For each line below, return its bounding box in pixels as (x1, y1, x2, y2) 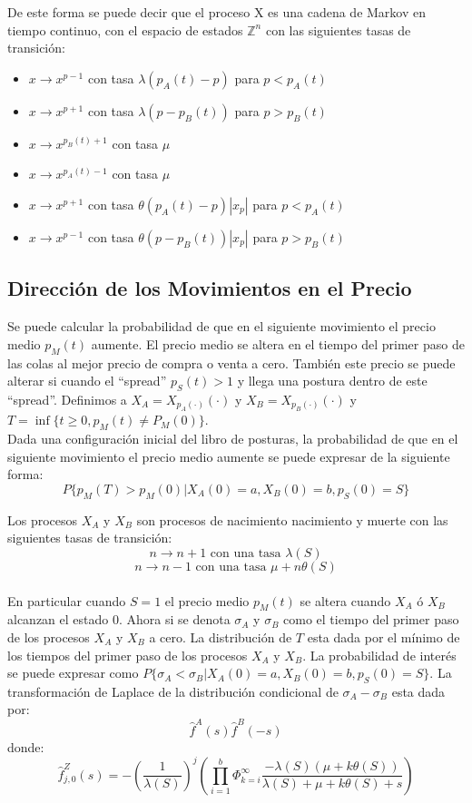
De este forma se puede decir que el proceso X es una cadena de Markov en (7, 3, 427, 21)
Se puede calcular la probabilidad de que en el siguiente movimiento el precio (7, 317, 436, 336)
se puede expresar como (7, 663, 139, 682)
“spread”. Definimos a (7, 389, 127, 408)
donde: (7, 737, 44, 756)
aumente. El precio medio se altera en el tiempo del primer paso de (91, 334, 465, 353)
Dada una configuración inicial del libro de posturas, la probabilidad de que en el (7, 429, 458, 448)
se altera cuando (300, 591, 391, 610)
